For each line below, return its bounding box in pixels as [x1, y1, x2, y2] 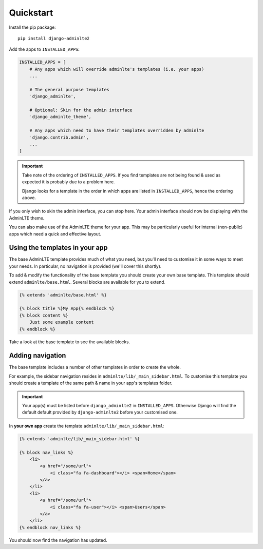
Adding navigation [9, 352, 66, 360]
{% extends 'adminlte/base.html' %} [19, 292, 107, 297]
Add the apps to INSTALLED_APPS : [9, 46, 80, 52]
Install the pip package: [9, 24, 56, 30]
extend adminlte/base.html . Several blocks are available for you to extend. [9, 279, 166, 285]
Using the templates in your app [9, 244, 108, 252]
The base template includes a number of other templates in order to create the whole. [9, 364, 181, 370]
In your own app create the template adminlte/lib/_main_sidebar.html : [9, 423, 165, 429]
